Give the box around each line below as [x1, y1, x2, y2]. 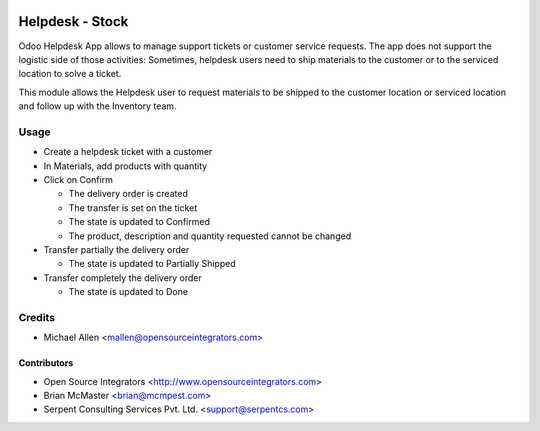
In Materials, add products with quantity [43, 160, 208, 172]
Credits [18, 310, 55, 324]
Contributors [18, 357, 74, 369]
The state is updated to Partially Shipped [68, 258, 237, 270]
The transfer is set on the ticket [68, 201, 198, 214]
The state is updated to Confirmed [68, 216, 210, 228]
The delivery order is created [68, 188, 189, 200]
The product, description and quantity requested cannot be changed [68, 230, 352, 242]
